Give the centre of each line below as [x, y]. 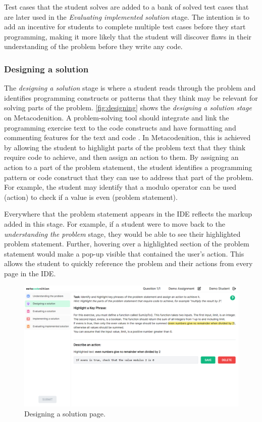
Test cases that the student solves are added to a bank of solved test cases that [126, 7]
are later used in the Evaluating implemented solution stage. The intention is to [127, 16]
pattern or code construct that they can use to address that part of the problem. [129, 177]
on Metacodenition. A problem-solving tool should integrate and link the [117, 117]
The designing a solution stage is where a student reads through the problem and [130, 88]
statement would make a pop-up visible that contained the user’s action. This [124, 253]
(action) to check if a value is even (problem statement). [91, 197]
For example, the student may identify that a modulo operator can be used [120, 187]
